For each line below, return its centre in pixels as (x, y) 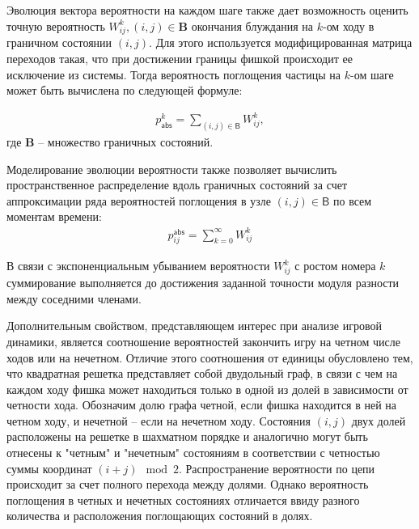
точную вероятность (56, 25)
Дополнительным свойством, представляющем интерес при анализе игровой (194, 326)
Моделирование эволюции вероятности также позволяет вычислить (172, 169)
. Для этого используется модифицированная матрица (281, 42)
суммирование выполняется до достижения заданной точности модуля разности (203, 283)
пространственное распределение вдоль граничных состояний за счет (177, 185)
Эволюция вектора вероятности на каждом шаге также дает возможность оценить (207, 10)
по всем (352, 200)
